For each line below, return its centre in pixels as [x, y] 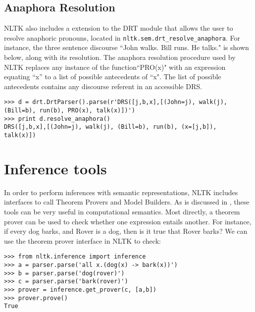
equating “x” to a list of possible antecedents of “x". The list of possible [113, 77]
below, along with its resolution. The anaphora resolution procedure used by [120, 57]
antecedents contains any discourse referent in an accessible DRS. [103, 86]
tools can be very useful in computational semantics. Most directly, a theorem [122, 212]
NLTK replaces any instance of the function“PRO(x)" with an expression [115, 67]
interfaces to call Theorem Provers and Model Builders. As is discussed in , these [127, 202]
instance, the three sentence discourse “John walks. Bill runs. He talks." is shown [127, 47]
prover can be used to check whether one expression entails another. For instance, [128, 221]
